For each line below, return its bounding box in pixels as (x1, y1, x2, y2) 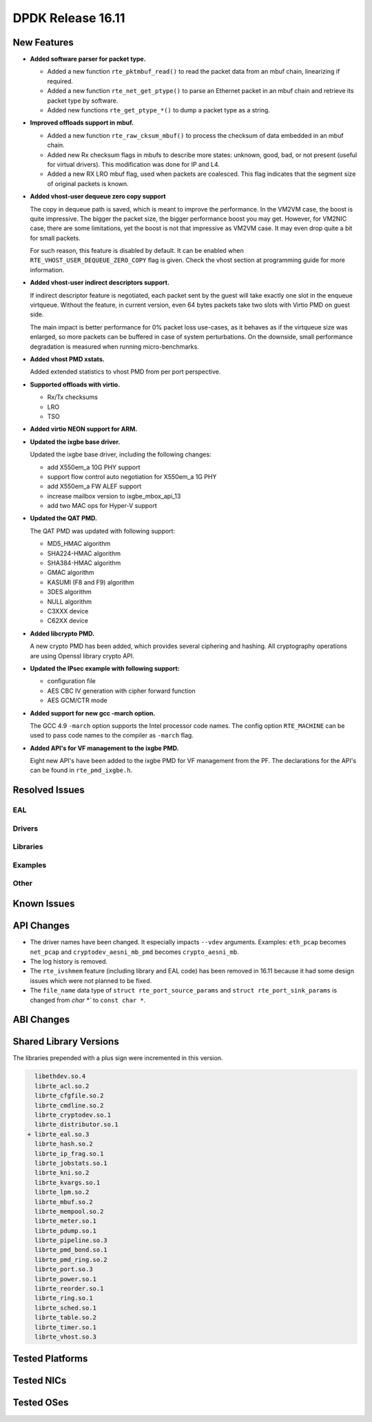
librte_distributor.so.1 (34, 1121, 118, 1128)
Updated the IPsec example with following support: (30, 664, 180, 672)
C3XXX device (47, 607, 89, 615)
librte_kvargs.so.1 (34, 1179, 101, 1186)
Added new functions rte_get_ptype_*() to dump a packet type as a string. (47, 106, 270, 114)
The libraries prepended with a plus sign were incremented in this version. (12, 1054, 223, 1062)
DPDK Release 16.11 (12, 10, 125, 26)
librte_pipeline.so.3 (34, 1237, 108, 1244)
